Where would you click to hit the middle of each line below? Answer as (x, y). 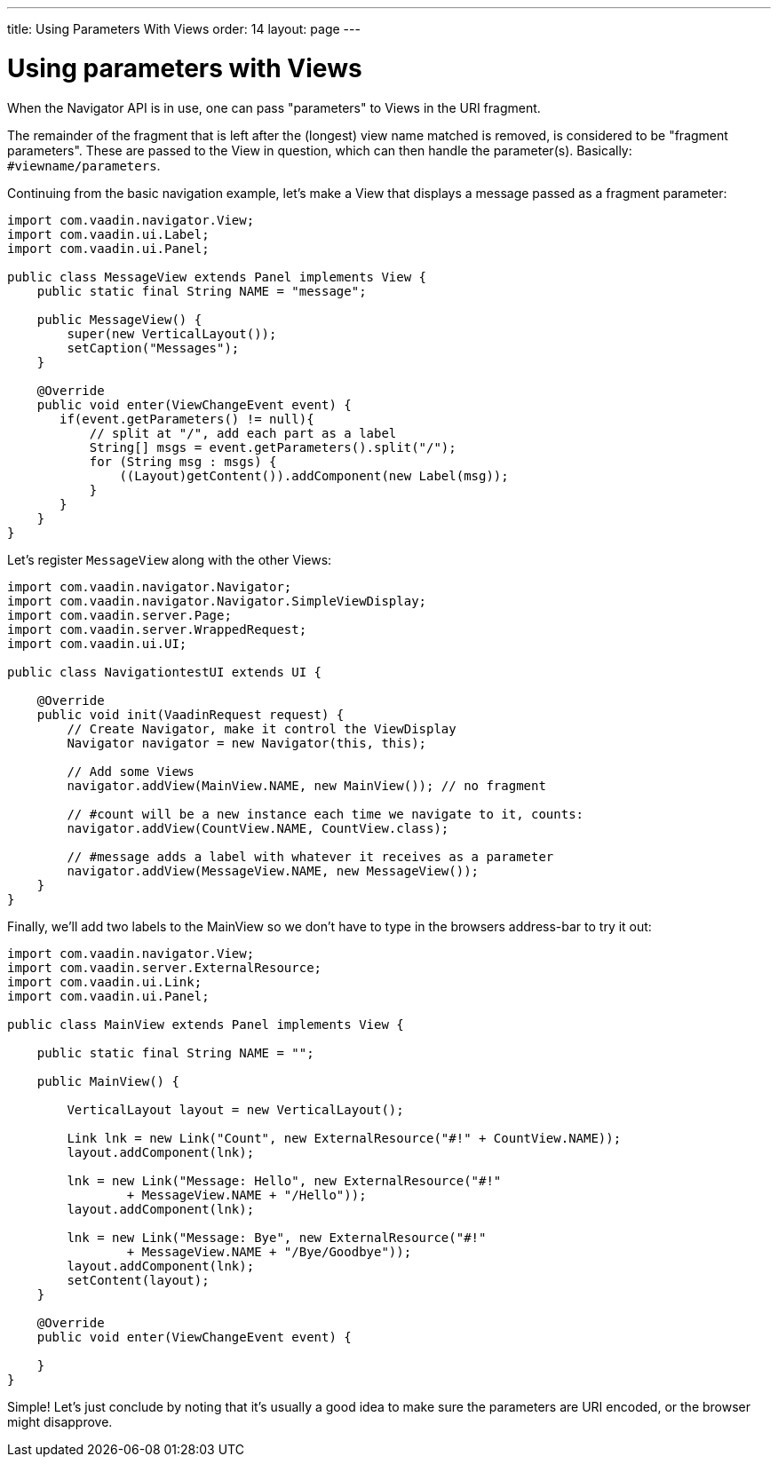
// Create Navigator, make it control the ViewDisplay (262, 728)
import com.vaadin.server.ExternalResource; (165, 967)
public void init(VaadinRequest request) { (191, 714)
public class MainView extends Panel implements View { (206, 1024)
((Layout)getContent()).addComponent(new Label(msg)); (314, 475)
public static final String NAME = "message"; (202, 291)
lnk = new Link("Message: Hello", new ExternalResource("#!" (284, 1180)
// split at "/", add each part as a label (243, 433)
